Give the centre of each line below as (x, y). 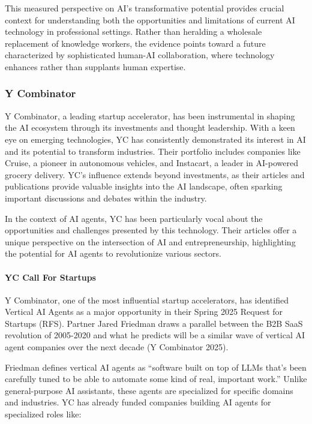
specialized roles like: (43, 414)
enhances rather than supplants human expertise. (95, 66)
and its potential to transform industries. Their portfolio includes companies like (153, 151)
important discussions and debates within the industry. (106, 198)
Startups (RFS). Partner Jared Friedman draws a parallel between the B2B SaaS (154, 323)
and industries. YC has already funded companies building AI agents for (138, 402)
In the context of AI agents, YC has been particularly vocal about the (134, 218)
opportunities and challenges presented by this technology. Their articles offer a (151, 230)
